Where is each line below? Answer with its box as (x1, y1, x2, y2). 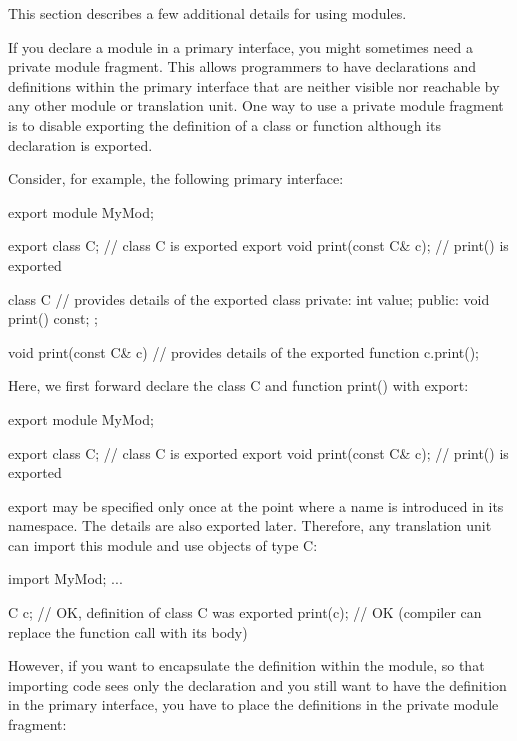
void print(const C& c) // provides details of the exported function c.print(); (8, 341, 479, 362)
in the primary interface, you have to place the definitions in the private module (8, 694, 499, 715)
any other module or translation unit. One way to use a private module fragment (8, 95, 504, 116)
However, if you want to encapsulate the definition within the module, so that (8, 655, 485, 676)
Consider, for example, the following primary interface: (8, 168, 344, 189)
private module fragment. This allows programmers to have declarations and (8, 56, 476, 77)
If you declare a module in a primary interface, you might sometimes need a (8, 36, 473, 57)
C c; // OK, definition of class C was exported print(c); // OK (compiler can (8, 602, 482, 623)
